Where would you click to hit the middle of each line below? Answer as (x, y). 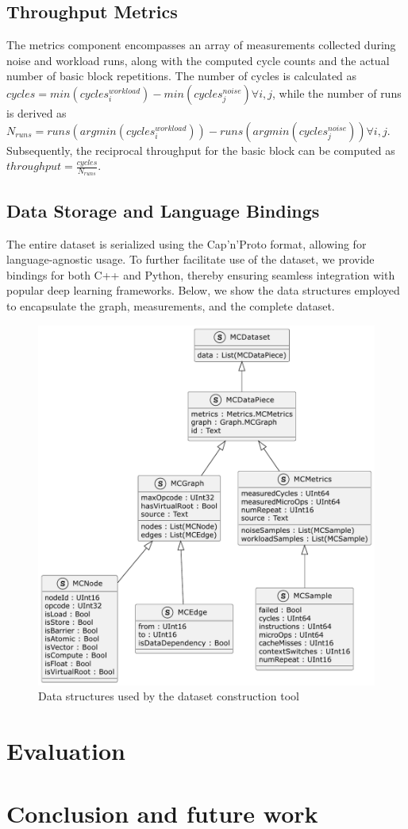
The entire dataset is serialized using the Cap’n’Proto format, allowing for (187, 243)
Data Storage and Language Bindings (163, 210)
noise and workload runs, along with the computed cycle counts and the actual (198, 60)
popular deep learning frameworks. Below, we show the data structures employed (203, 290)
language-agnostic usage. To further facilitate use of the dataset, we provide (191, 259)
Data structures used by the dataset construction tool (169, 696)
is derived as (37, 112)
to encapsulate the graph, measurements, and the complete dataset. (171, 305)
